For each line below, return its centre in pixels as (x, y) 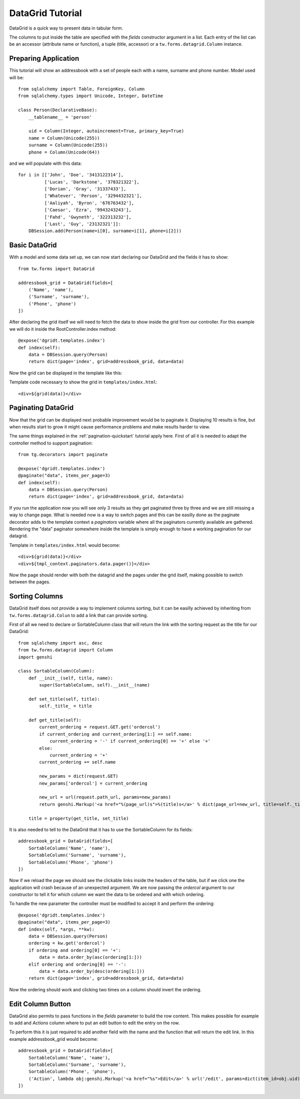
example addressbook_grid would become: (54, 1039)
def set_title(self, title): (64, 699)
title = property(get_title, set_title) (79, 818)
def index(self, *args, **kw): (56, 929)
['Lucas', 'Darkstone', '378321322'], (92, 182)
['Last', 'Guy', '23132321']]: (82, 224)
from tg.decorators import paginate (63, 455)
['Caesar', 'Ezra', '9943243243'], (88, 210)
